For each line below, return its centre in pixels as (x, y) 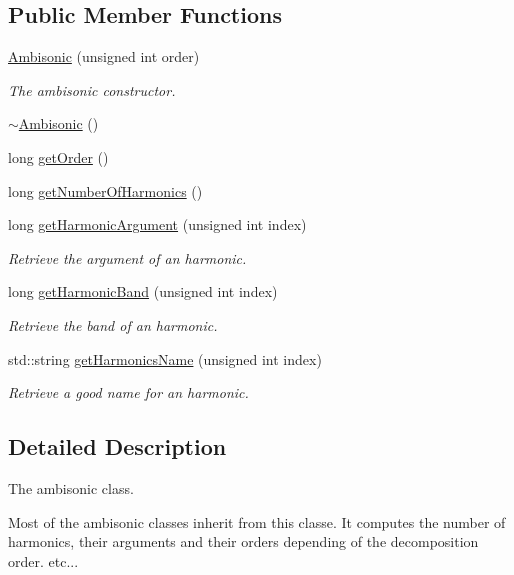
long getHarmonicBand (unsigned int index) (143, 291)
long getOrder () (58, 156)
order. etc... (43, 560)
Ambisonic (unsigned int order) (104, 56)
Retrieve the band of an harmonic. (113, 324)
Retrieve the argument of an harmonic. (127, 257)
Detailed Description (117, 446)
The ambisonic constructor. (92, 89)
